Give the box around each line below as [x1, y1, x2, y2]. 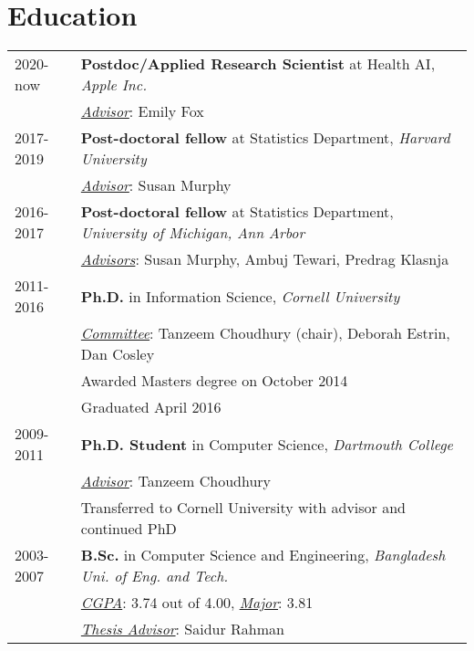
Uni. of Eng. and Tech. [80, 565, 229, 587]
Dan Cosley [80, 343, 155, 365]
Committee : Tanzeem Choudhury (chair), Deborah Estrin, [80, 322, 450, 344]
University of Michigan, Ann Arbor [80, 222, 305, 244]
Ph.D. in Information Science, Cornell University [80, 285, 400, 307]
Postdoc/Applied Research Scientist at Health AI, [80, 53, 436, 75]
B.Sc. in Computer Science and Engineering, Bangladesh [80, 544, 446, 566]
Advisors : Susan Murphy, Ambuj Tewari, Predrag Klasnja [80, 248, 449, 270]
